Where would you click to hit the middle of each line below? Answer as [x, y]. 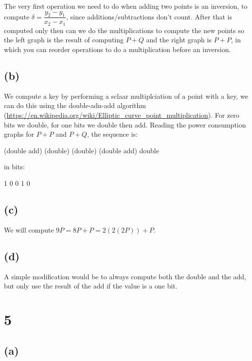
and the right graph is [179, 40]
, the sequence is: [112, 134]
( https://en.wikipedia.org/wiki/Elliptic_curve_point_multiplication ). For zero [122, 115]
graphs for [19, 134]
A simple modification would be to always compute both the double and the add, [125, 276]
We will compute [29, 229]
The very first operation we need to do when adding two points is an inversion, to [126, 6]
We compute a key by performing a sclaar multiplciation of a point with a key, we [126, 96]
